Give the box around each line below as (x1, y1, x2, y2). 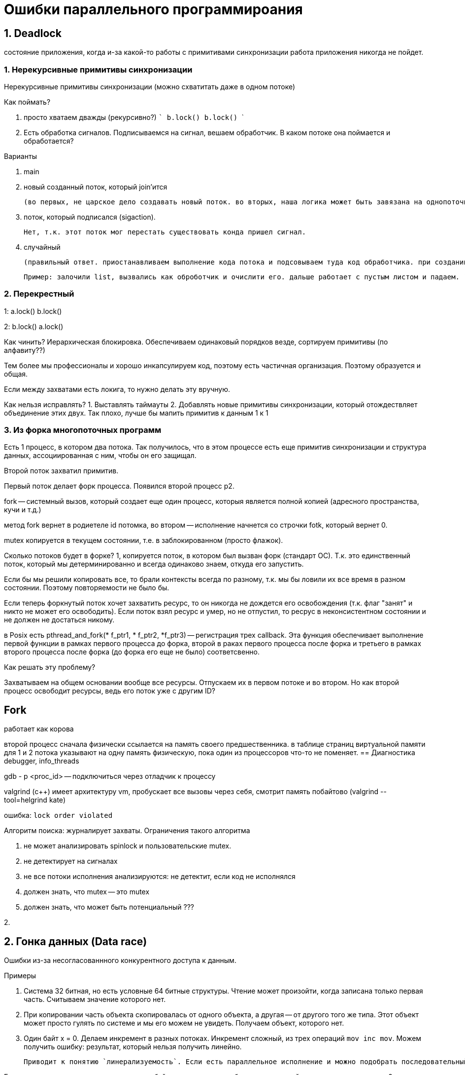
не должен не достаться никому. (4, 615, 115, 624)
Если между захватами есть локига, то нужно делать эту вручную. (4, 384, 231, 393)
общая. (4, 369, 28, 378)
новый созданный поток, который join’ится (24, 182, 167, 191)
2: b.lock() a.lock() (4, 322, 64, 331)
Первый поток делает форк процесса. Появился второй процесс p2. (4, 482, 234, 491)
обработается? (24, 136, 74, 145)
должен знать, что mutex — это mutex (24, 887, 150, 896)
